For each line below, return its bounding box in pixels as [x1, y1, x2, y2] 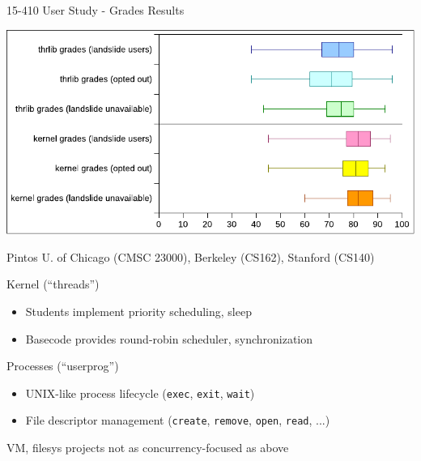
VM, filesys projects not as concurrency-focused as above [6, 439, 289, 456]
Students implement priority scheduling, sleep [25, 303, 252, 320]
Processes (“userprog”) [6, 357, 119, 374]
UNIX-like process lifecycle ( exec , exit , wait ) [25, 384, 255, 401]
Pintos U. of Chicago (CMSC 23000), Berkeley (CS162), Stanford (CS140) [6, 248, 375, 265]
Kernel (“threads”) [6, 275, 100, 292]
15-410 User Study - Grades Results [6, 2, 185, 18]
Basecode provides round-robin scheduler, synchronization [25, 330, 313, 347]
